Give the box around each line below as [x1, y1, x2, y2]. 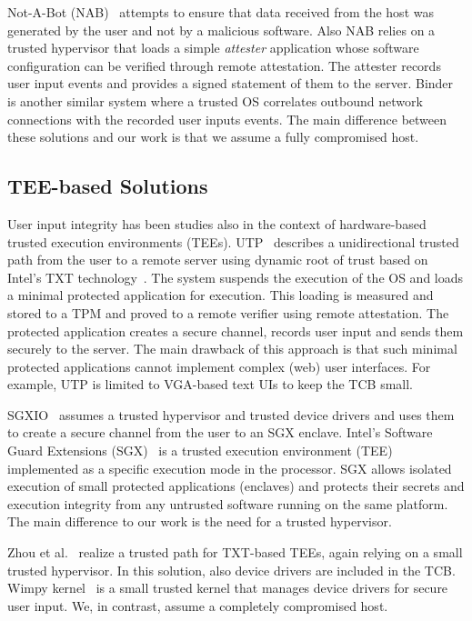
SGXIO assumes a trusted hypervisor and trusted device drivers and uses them [7, 405, 455, 424]
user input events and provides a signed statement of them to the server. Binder [7, 74, 454, 93]
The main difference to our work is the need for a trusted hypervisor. [7, 512, 392, 531]
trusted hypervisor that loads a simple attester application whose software [7, 38, 419, 57]
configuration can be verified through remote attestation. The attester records [7, 55, 441, 75]
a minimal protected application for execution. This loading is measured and [7, 285, 434, 305]
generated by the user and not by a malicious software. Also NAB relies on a [7, 20, 436, 39]
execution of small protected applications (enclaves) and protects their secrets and [7, 476, 465, 496]
